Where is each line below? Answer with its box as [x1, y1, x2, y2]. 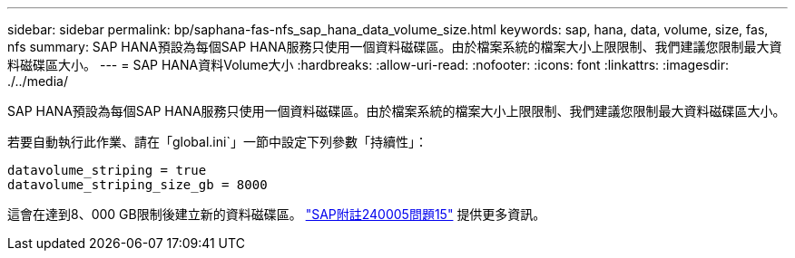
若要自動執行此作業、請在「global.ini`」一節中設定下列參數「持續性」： [7, 134, 427, 149]
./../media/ [7, 73, 68, 89]
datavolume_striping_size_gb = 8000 [7, 177, 268, 192]
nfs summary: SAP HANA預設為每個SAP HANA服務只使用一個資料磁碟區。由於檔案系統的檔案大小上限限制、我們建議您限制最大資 [7, 39, 782, 54]
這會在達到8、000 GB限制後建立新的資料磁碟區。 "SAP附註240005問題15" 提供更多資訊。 [7, 206, 546, 222]
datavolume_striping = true [7, 163, 207, 177]
